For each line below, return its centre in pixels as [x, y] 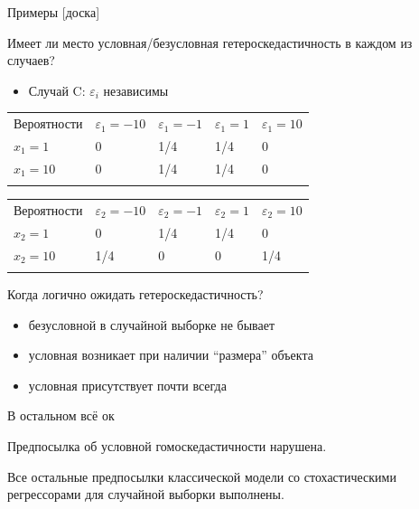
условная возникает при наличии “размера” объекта [171, 355]
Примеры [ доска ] [54, 12]
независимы [136, 90]
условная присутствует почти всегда [127, 385]
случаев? [31, 60]
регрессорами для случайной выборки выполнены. [146, 494]
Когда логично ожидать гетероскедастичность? [135, 293]
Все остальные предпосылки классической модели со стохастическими [202, 476]
